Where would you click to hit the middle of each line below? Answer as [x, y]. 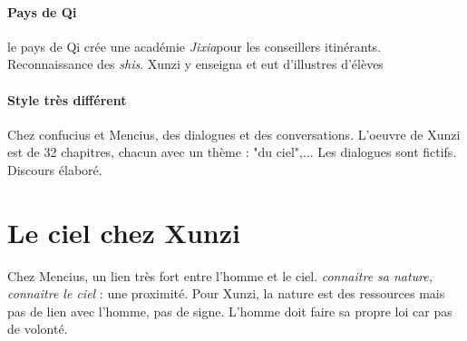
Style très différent [67, 99]
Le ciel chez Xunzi [124, 232]
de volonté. [38, 329]
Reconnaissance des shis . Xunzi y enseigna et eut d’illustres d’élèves [195, 64]
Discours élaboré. [55, 169]
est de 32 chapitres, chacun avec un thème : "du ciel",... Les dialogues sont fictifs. [232, 152]
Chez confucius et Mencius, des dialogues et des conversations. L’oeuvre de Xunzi [234, 134]
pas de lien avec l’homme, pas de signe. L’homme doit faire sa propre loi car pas [230, 311]
